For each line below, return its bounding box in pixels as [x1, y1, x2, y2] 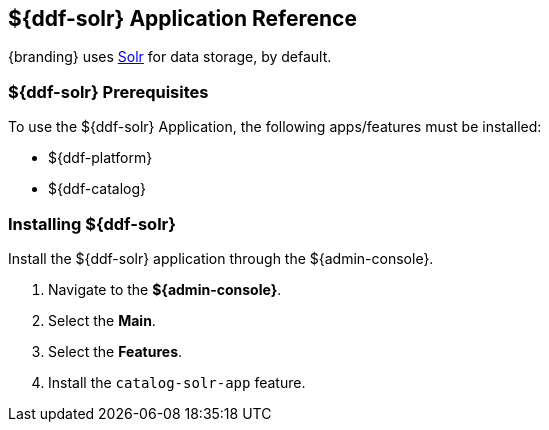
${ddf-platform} [48, 149, 153, 167]
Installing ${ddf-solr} [8, 213, 176, 234]
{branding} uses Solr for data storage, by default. [8, 48, 332, 66]
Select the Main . [48, 311, 156, 329]
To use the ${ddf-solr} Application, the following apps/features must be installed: [8, 118, 542, 136]
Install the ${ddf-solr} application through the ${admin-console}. [8, 249, 434, 267]
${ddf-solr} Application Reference [8, 6, 357, 31]
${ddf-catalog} [48, 180, 147, 198]
